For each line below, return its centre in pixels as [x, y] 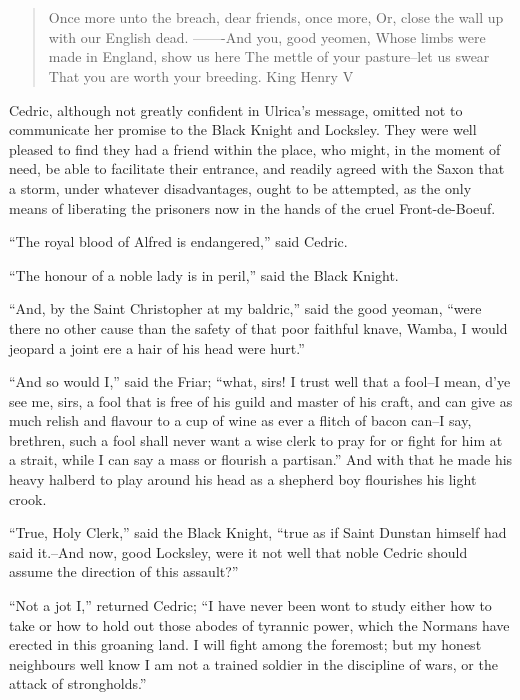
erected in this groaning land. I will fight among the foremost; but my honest [245, 644]
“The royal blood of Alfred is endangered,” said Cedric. [178, 241]
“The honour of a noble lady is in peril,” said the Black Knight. [204, 274]
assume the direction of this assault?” [124, 571]
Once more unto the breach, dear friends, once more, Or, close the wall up [276, 17]
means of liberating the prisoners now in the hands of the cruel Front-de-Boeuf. [252, 207]
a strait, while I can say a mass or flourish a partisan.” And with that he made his [261, 459]
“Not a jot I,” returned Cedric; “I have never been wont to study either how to [250, 605]
